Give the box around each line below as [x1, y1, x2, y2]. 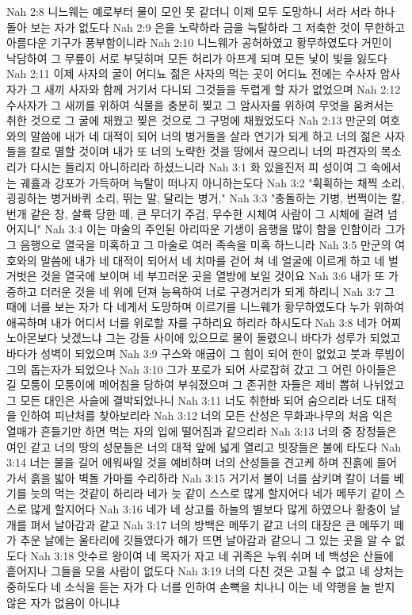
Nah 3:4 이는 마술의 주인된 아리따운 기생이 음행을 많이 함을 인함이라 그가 [44, 221, 406, 237]
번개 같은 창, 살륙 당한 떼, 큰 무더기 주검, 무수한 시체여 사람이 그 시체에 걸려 [6, 205, 384, 221]
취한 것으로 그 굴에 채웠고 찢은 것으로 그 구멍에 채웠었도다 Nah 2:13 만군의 [6, 112, 376, 129]
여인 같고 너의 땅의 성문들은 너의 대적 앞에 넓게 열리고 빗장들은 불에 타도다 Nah [6, 438, 402, 455]
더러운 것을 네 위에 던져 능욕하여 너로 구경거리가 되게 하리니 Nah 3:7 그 [40, 283, 395, 299]
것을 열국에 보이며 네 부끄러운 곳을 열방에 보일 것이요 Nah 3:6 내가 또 [40, 267, 385, 284]
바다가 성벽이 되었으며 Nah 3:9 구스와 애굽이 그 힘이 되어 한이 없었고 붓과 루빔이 [6, 345, 406, 362]
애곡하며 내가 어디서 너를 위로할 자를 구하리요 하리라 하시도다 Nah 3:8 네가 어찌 [6, 313, 402, 330]
